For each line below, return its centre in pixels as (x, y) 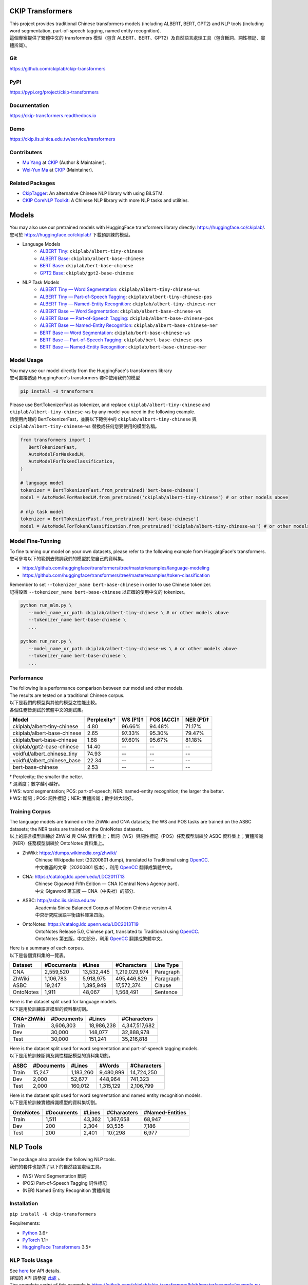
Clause (163, 985)
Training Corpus (30, 811)
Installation (24, 1204)
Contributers (26, 153)
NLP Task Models (41, 282)
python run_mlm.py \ (46, 605)
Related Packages (32, 183)
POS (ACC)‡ (165, 720)
